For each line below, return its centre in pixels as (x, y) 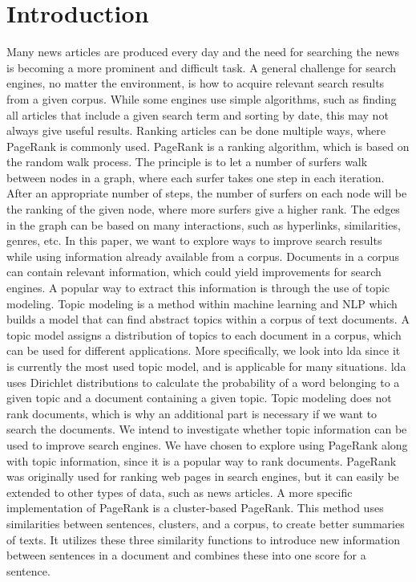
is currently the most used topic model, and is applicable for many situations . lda (206, 366)
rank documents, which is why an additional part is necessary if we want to (192, 413)
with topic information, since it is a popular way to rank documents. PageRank (202, 460)
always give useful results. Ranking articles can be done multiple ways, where (196, 130)
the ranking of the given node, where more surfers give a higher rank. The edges (203, 209)
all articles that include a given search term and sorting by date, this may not (198, 114)
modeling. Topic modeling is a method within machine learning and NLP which (202, 303)
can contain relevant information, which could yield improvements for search (194, 272)
